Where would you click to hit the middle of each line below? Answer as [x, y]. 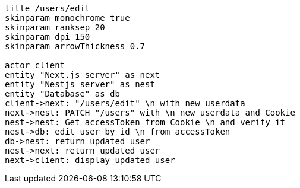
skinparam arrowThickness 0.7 [75, 46]
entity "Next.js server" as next [83, 75]
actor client [35, 65]
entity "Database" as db [62, 94]
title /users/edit [48, 8]
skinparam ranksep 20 [55, 27]
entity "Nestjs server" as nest [80, 84]
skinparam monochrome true [67, 18]
